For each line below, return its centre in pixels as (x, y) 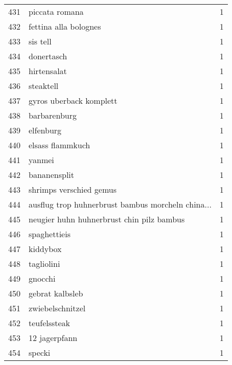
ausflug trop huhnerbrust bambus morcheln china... (120, 204)
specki (40, 352)
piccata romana (56, 12)
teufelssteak (50, 323)
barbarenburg (53, 115)
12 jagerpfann (53, 338)
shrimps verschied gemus (73, 189)
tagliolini (44, 264)
